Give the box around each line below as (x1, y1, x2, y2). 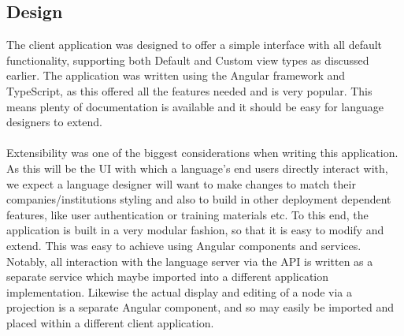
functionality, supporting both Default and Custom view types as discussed (6, 51, 369, 68)
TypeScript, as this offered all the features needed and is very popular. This (6, 82, 372, 99)
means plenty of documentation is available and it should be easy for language (6, 98, 384, 114)
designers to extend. (6, 114, 102, 130)
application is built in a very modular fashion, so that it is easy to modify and (6, 222, 384, 238)
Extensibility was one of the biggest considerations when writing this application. (6, 144, 398, 161)
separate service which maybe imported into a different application (6, 268, 329, 285)
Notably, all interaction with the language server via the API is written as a (6, 252, 373, 269)
